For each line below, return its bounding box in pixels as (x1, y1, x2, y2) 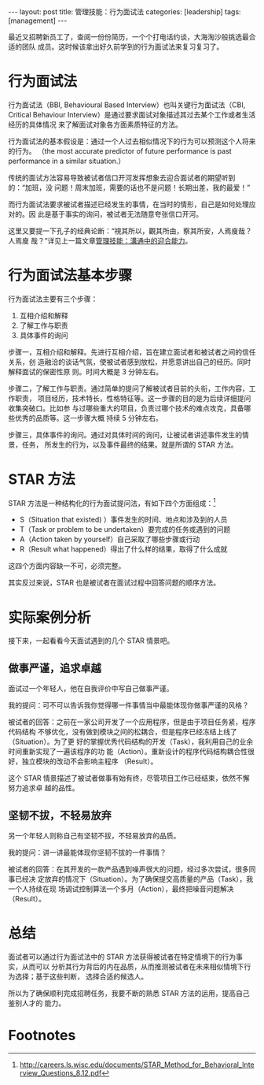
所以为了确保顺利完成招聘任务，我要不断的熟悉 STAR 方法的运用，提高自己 (8, 988, 250, 998)
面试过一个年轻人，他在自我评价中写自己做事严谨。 (8, 684, 174, 693)
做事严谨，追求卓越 (8, 661, 101, 674)
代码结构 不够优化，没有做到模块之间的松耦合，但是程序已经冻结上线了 (8, 727, 237, 737)
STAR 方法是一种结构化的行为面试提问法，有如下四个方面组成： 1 (8, 496, 216, 507)
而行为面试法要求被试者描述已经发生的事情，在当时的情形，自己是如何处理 (8, 199, 249, 209)
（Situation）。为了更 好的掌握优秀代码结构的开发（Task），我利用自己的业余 (8, 737, 254, 746)
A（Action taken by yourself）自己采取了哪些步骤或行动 (19, 534, 200, 544)
